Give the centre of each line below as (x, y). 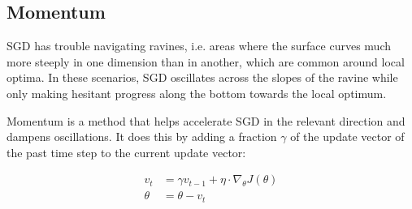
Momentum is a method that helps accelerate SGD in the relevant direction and (206, 120)
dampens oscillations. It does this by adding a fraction (142, 136)
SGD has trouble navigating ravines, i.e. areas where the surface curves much (199, 46)
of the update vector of (347, 136)
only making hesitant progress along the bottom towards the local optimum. (197, 93)
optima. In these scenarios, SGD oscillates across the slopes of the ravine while (202, 77)
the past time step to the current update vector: (126, 152)
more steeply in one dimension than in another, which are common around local (206, 61)
